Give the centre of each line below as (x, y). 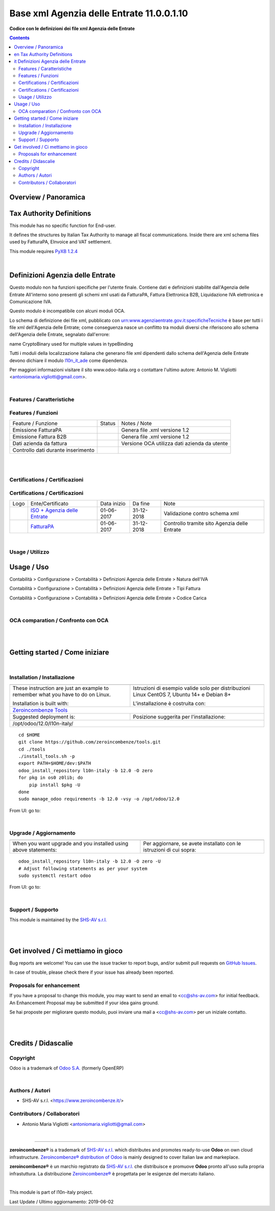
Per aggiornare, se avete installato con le (192, 844)
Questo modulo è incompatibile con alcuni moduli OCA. (67, 311)
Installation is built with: (40, 703)
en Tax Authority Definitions (43, 54)
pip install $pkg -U (54, 785)
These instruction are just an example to (61, 688)
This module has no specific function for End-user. (63, 225)
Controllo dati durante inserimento (53, 450)
